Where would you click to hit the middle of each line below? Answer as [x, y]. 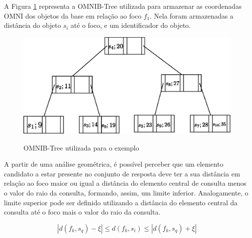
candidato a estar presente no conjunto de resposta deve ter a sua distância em [122, 173]
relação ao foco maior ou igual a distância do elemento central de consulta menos [125, 183]
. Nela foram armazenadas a [191, 15]
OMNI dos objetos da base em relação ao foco [73, 15]
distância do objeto [32, 25]
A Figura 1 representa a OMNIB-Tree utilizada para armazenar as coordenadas [123, 6]
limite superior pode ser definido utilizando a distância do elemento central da [121, 202]
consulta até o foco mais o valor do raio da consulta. [82, 212]
